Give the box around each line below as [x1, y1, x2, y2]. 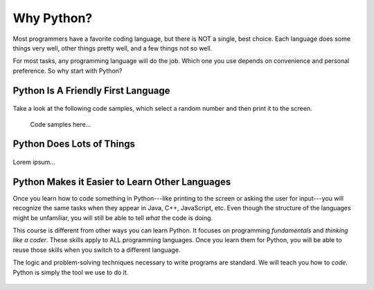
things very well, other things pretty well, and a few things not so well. [12, 44, 213, 52]
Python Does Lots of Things [12, 138, 135, 150]
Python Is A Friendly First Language [12, 84, 170, 96]
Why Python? [12, 10, 93, 26]
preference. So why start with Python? [12, 66, 123, 75]
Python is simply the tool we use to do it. [12, 268, 129, 276]
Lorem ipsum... [12, 158, 55, 166]
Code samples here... [30, 120, 91, 128]
